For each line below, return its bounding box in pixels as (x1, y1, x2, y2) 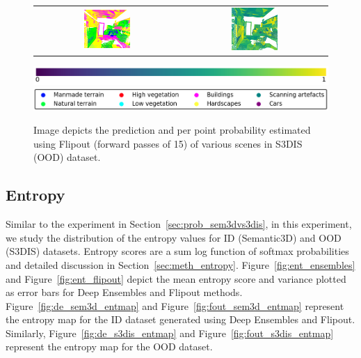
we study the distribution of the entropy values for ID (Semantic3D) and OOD (6, 230, 342, 244)
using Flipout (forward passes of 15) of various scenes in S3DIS (33, 136, 303, 150)
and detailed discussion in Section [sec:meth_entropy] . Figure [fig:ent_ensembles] (6, 257, 355, 272)
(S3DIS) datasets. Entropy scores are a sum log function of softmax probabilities (6, 244, 349, 258)
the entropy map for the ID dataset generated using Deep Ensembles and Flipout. (6, 312, 355, 327)
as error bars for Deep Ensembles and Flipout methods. (6, 285, 243, 299)
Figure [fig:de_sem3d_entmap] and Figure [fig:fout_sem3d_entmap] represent (6, 298, 344, 313)
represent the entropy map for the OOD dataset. (6, 339, 213, 354)
